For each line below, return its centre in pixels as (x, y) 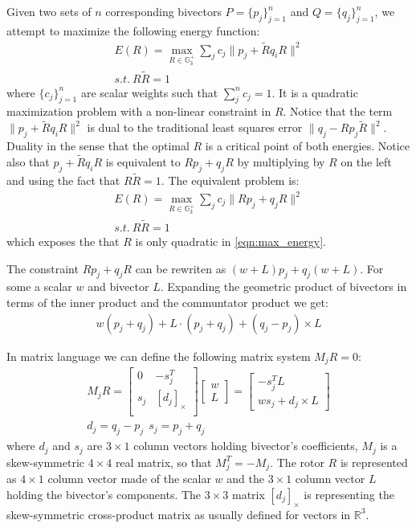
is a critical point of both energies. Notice (307, 146)
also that (28, 161)
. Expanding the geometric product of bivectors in (283, 287)
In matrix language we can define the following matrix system (159, 356)
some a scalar (39, 287)
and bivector (118, 287)
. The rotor (297, 462)
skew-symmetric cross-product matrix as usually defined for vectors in (179, 514)
